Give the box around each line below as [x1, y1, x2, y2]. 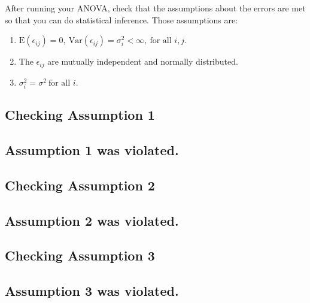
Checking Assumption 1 [5, 105, 155, 124]
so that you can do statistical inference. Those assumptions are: [5, 13, 238, 26]
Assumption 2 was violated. [5, 211, 179, 229]
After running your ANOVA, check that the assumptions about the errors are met [5, 2, 306, 14]
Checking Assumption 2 [5, 175, 155, 194]
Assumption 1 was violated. [5, 140, 179, 159]
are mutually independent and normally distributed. [47, 55, 238, 68]
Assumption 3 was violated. [5, 281, 179, 300]
